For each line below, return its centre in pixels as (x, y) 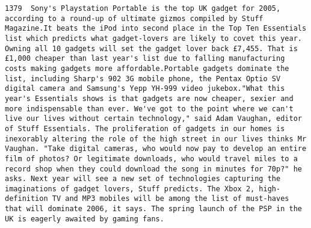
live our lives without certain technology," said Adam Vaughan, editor (153, 119)
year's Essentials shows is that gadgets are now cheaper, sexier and (149, 98)
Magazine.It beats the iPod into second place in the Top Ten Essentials (156, 29)
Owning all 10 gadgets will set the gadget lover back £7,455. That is (151, 48)
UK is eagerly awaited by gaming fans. (85, 219)
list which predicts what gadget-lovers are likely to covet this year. (153, 38)
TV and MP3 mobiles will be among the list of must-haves (171, 199)
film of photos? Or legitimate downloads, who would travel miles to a (151, 159)
